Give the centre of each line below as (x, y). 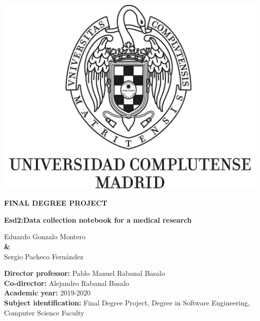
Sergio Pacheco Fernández (44, 256)
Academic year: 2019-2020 (47, 293)
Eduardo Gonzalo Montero (45, 236)
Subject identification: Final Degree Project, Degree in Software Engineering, (127, 302)
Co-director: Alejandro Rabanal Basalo (67, 283)
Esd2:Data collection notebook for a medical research (98, 219)
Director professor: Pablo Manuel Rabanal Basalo (84, 273)
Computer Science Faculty (44, 312)
